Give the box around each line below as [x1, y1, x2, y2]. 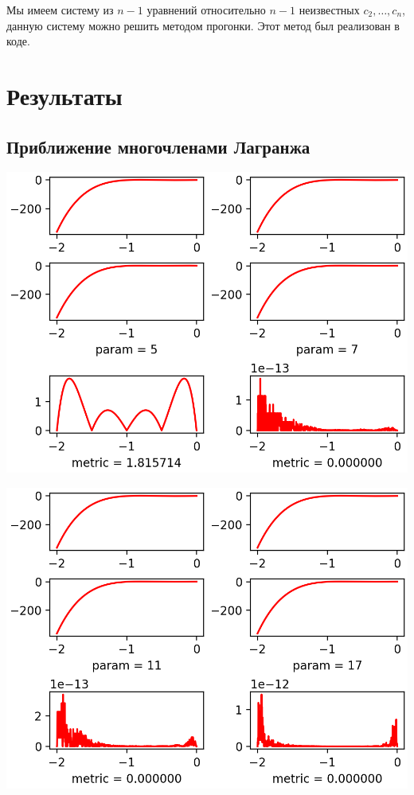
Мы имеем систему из [6, 2, 114, 18]
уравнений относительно [146, 2, 266, 18]
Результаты [6, 79, 123, 111]
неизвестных [299, 2, 360, 18]
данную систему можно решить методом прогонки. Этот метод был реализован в [6, 17, 400, 33]
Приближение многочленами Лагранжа [6, 134, 310, 158]
